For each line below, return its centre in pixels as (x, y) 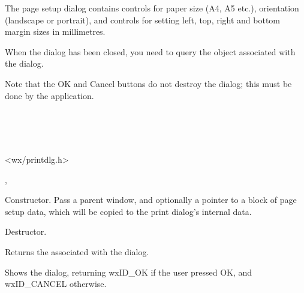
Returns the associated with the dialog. (77, 251)
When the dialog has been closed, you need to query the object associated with (150, 51)
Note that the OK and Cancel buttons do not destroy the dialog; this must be (148, 83)
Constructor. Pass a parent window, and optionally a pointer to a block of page (151, 200)
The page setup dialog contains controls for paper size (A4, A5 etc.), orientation (152, 8)
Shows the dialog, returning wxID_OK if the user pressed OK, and (129, 272)
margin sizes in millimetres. (55, 32)
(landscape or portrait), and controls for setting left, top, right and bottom (143, 20)
